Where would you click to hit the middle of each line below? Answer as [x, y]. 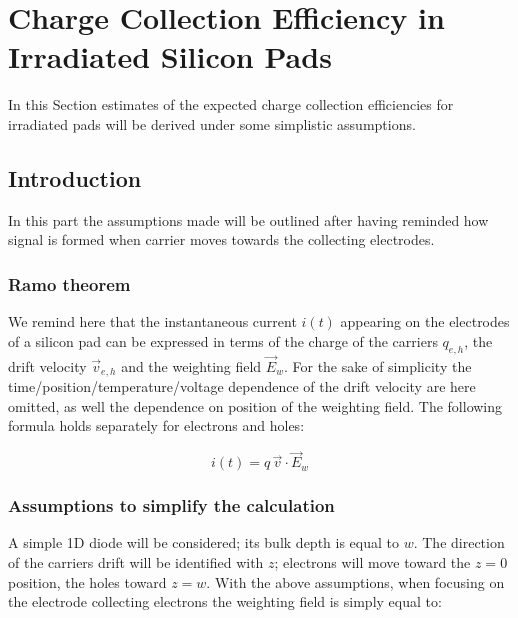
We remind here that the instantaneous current [152, 321]
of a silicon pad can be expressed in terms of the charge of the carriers [223, 340]
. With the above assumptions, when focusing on [355, 581]
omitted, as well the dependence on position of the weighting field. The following [255, 405]
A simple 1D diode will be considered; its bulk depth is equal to [203, 542]
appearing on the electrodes [425, 321]
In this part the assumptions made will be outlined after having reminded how [248, 219]
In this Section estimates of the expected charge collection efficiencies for [231, 104]
